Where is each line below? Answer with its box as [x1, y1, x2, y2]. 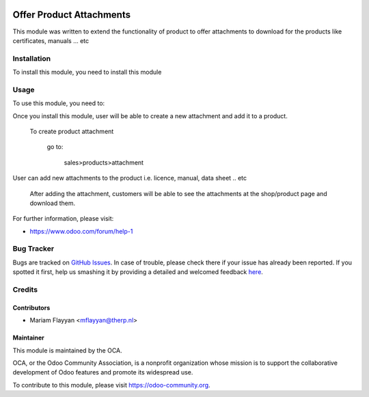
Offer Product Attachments [12, 9, 131, 20]
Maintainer [12, 333, 44, 342]
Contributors [12, 303, 51, 312]
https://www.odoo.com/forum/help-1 [29, 227, 133, 235]
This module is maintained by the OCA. [12, 346, 122, 355]
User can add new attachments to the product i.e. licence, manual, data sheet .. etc [12, 174, 247, 182]
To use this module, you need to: [12, 99, 105, 107]
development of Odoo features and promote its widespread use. [12, 368, 193, 377]
